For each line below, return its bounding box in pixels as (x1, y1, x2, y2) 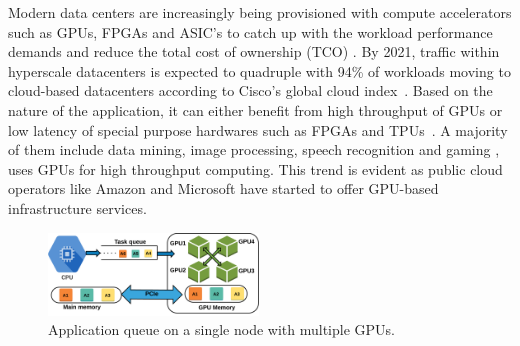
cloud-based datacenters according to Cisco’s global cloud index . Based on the (8, 80, 493, 101)
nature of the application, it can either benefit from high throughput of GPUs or (8, 99, 503, 120)
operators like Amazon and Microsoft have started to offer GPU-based (8, 178, 439, 199)
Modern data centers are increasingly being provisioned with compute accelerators (8, 2, 512, 22)
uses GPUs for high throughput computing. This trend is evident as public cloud (8, 158, 503, 179)
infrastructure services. (8, 197, 147, 218)
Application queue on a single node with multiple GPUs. (48, 319, 395, 340)
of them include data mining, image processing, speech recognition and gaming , (8, 139, 500, 160)
